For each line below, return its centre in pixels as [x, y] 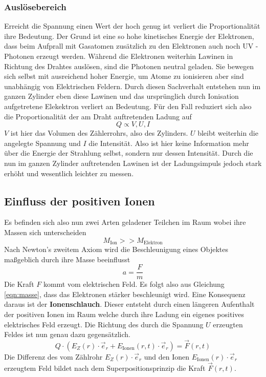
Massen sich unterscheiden [45, 232]
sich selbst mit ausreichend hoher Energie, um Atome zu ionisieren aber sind [124, 76]
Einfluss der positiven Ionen [80, 201]
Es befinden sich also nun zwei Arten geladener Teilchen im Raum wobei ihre [125, 222]
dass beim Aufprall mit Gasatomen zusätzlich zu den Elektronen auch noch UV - [131, 46]
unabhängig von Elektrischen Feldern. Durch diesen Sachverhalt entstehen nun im [132, 86]
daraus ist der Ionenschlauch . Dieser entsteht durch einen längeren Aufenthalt [129, 304]
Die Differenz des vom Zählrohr [53, 357]
